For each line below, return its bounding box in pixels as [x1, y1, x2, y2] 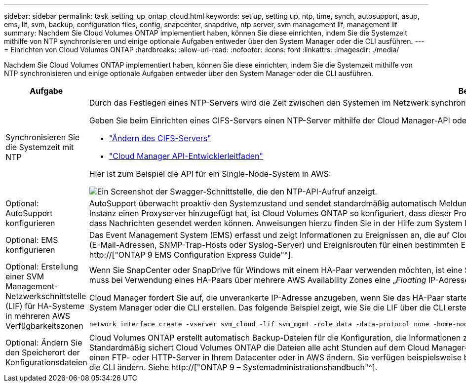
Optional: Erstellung [5, 262, 78, 271]
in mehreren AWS [5, 311, 70, 321]
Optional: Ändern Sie [5, 338, 82, 347]
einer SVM [5, 271, 44, 281]
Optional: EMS [5, 235, 58, 245]
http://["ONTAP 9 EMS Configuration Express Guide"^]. [89, 250, 293, 260]
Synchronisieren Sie [5, 132, 80, 142]
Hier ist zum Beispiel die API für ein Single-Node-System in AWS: [89, 169, 331, 179]
